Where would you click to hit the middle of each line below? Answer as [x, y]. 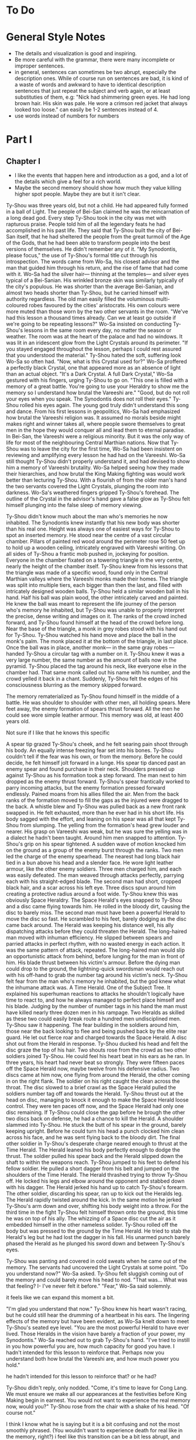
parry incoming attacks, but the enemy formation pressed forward [86, 788]
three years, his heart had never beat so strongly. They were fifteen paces [95, 1063]
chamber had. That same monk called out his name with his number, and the [98, 673]
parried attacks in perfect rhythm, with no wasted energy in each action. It [96, 944]
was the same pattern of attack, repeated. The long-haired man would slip [96, 950]
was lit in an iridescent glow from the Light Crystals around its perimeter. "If [97, 343]
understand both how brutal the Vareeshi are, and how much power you [93, 1359]
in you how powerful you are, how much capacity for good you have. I [90, 1347]
